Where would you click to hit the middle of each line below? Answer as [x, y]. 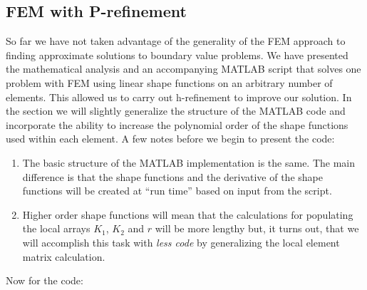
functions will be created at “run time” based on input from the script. [177, 191]
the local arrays [56, 228]
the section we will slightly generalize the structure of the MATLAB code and [176, 111]
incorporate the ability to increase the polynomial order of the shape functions [177, 124]
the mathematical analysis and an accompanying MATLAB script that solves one [183, 69]
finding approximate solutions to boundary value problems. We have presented [177, 55]
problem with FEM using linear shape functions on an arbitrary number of [169, 82]
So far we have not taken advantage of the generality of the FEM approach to [176, 41]
